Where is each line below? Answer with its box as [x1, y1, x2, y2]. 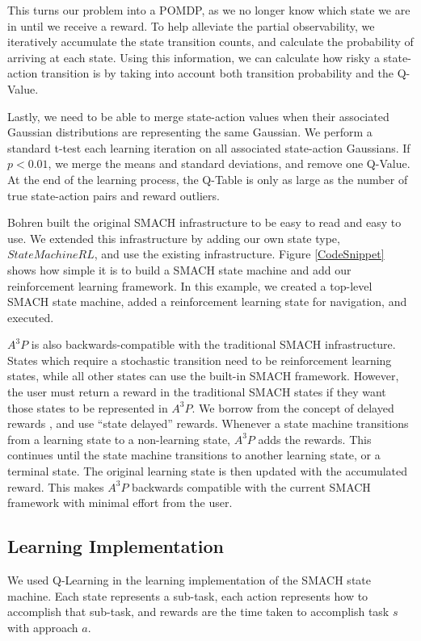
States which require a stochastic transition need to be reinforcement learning [7, 351, 392, 368]
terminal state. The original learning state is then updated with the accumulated [7, 463, 408, 480]
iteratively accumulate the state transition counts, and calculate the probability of [7, 33, 414, 50]
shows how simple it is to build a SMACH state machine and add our [7, 261, 352, 278]
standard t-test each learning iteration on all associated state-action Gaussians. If [7, 139, 410, 156]
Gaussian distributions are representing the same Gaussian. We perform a [7, 124, 373, 140]
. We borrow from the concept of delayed [192, 399, 394, 416]
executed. [7, 308, 54, 325]
